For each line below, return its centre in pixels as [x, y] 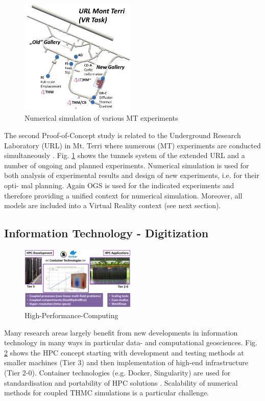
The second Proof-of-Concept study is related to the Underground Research [123, 135]
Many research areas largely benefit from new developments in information [121, 332]
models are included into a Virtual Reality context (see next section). [113, 205]
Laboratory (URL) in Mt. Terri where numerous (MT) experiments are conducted [132, 145]
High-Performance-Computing [71, 315]
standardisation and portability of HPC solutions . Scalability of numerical [121, 382]
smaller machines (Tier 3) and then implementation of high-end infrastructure [126, 362]
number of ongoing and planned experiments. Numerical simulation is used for [127, 165]
